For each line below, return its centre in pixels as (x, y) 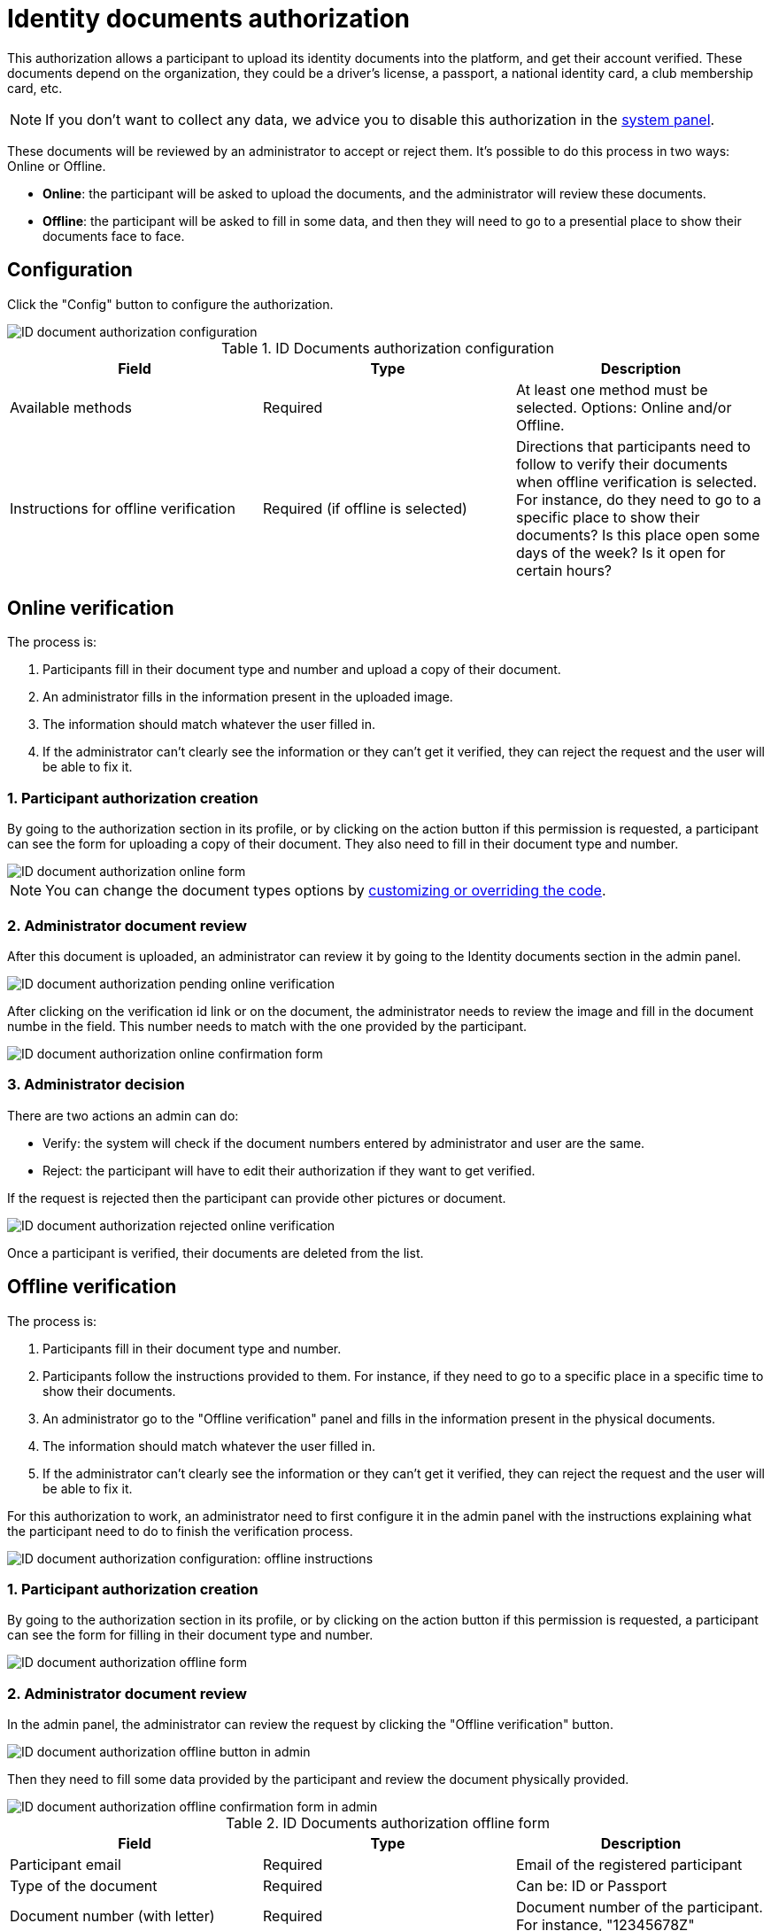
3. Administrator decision (96, 1085)
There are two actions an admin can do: (123, 1115)
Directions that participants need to (633, 446)
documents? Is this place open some (638, 535)
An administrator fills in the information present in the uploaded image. (248, 697)
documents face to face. (114, 236)
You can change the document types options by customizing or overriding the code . (326, 891)
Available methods (71, 407)
